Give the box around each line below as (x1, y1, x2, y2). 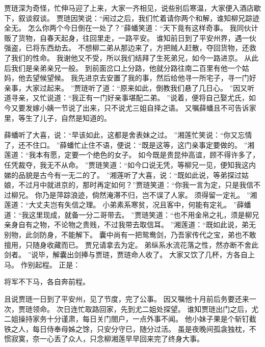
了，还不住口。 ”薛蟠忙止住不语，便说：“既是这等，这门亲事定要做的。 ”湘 (4, 139, 255, 150)
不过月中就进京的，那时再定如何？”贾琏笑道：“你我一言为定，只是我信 (18, 179, 254, 190)
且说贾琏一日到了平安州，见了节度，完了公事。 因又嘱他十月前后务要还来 (4, 293, 249, 304)
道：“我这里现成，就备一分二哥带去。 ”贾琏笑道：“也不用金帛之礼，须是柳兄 (4, 209, 259, 220)
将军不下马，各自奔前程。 (4, 276, 90, 287)
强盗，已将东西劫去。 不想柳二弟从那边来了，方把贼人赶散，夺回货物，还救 (4, 42, 256, 53)
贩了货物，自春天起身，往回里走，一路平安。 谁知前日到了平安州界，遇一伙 (4, 32, 256, 43)
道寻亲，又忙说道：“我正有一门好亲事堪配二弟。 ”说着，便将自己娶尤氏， (4, 92, 249, 103)
